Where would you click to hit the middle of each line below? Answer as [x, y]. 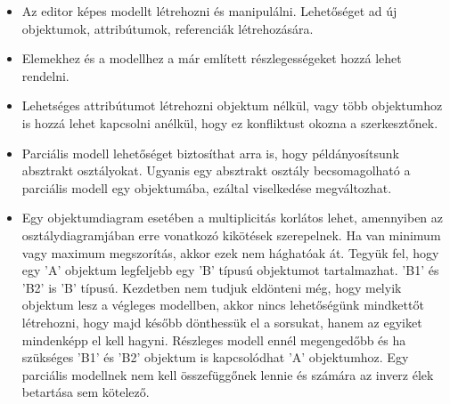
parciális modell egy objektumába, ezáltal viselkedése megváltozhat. [207, 187]
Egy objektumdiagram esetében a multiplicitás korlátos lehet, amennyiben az [233, 218]
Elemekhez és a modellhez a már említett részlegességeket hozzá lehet [212, 58]
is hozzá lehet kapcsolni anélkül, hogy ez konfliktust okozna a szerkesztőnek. [230, 122]
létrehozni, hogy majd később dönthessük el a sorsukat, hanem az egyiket [222, 322]
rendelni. [45, 75]
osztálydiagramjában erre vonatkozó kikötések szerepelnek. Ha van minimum [231, 234]
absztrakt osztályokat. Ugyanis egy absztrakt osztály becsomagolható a [216, 170]
